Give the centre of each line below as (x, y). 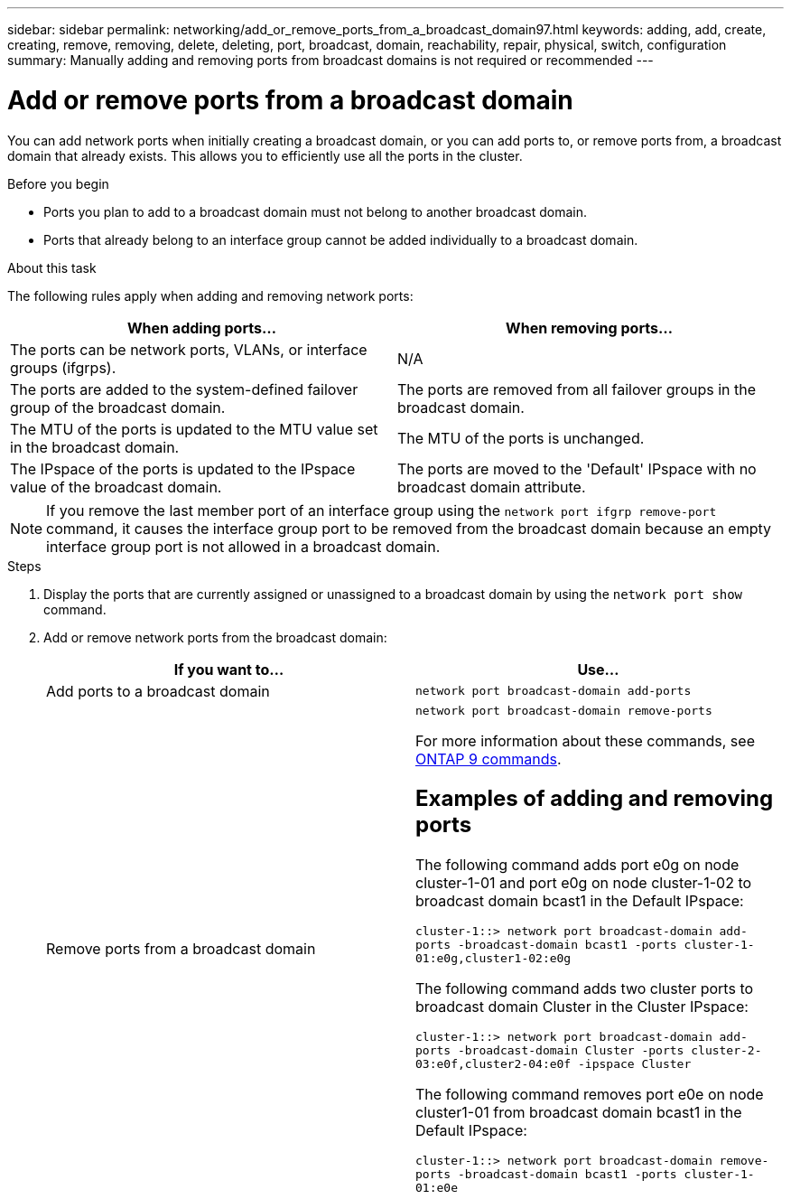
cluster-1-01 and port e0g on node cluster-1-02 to (584, 883)
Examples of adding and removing (595, 799)
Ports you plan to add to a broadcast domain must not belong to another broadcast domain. (315, 211)
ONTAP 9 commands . (489, 759)
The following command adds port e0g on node (577, 865)
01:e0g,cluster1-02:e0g (493, 959)
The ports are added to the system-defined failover (184, 389)
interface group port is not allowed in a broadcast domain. (243, 546)
